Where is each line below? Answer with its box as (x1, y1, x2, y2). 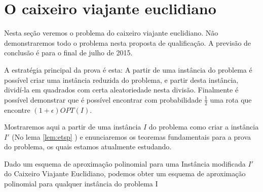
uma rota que (210, 94, 252, 105)
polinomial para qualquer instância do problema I (4, 178, 158, 189)
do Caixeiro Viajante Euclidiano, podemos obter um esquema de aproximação (4, 168, 246, 179)
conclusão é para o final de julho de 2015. (4, 47, 133, 58)
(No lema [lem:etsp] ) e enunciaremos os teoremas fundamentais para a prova (12, 131, 251, 142)
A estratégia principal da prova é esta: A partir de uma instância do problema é (4, 64, 252, 75)
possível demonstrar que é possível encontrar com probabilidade (4, 94, 202, 105)
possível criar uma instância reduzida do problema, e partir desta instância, (4, 74, 239, 85)
